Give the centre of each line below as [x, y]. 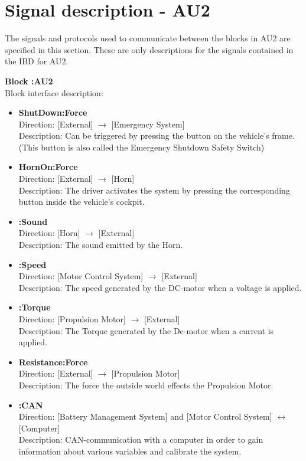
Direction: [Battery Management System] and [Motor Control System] [145, 416]
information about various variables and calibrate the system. [130, 451]
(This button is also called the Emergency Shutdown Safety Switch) [141, 147]
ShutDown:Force [53, 112]
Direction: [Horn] [49, 233]
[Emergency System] [148, 124]
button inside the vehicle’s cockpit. [82, 202]
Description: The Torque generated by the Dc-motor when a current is [146, 330]
